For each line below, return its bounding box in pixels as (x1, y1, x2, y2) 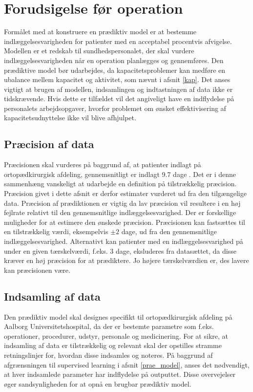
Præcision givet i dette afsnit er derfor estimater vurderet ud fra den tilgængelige (4, 188, 247, 198)
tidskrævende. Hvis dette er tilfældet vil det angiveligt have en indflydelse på (4, 93, 234, 104)
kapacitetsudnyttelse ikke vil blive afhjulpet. (4, 112, 136, 123)
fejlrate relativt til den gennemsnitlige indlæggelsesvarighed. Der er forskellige (4, 207, 236, 218)
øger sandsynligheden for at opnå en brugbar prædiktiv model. (4, 378, 191, 389)
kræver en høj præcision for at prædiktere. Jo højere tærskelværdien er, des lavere (4, 255, 249, 265)
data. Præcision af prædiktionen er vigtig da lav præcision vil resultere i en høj (4, 197, 241, 208)
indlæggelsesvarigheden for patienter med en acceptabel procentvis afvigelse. (4, 36, 232, 46)
